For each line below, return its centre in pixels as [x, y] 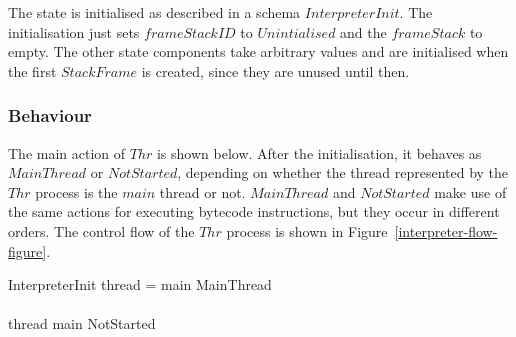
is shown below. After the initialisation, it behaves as [319, 152]
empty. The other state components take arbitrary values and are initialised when [258, 51]
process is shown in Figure [307, 230]
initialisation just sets [74, 31]
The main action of [67, 152]
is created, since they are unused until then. [275, 70]
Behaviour [50, 115]
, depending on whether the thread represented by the [343, 172]
